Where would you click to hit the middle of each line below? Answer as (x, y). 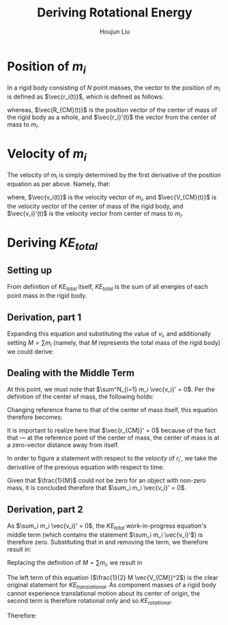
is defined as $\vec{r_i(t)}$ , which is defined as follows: (85, 97)
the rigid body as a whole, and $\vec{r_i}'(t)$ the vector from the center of (112, 117)
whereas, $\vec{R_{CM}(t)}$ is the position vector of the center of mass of (112, 110)
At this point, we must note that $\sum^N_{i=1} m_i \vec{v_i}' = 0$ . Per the (111, 390)
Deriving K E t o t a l (52, 244)
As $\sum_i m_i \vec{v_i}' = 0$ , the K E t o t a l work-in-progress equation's (107, 526)
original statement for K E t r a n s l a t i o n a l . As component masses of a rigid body (112, 585)
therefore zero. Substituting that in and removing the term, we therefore (108, 541)
